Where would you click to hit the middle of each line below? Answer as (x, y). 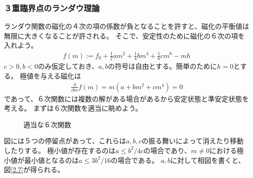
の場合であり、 (167, 150)
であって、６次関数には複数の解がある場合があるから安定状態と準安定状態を (126, 98)
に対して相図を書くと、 (208, 160)
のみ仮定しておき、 (68, 66)
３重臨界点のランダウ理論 (52, 8)
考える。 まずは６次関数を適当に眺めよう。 (73, 108)
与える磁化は (61, 75)
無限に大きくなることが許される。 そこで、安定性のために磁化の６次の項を (125, 35)
